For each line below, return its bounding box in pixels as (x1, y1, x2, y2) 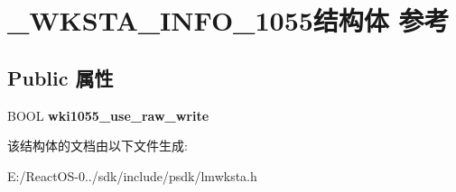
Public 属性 (7, 63, 114, 91)
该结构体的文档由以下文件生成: (7, 136, 188, 155)
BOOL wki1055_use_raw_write (7, 105, 209, 124)
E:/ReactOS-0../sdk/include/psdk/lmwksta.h (7, 166, 257, 185)
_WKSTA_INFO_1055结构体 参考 (7, 2, 450, 39)
